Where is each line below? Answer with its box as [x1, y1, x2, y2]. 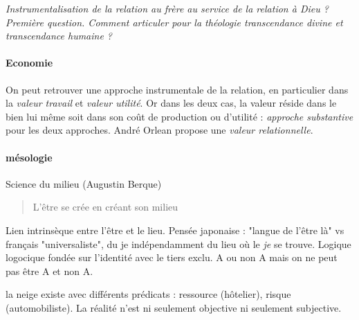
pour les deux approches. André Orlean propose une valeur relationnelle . [6, 123, 313, 137]
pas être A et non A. [6, 263, 93, 278]
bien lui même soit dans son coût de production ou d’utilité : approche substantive [6, 109, 353, 123]
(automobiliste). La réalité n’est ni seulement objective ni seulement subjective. [6, 300, 342, 314]
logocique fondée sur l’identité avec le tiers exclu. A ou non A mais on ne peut [6, 250, 338, 265]
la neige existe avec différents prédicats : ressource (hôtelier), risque [6, 287, 291, 301]
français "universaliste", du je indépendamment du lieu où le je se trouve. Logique [6, 236, 351, 251]
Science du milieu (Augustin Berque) [6, 176, 162, 190]
